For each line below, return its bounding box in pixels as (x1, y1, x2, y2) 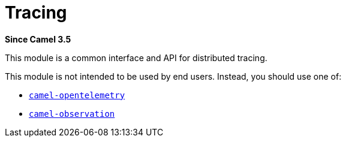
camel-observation (29, 108, 115, 119)
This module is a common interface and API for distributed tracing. (5, 52, 267, 63)
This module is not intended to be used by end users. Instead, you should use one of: (5, 71, 342, 81)
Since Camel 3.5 (5, 34, 71, 44)
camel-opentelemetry (29, 90, 125, 100)
